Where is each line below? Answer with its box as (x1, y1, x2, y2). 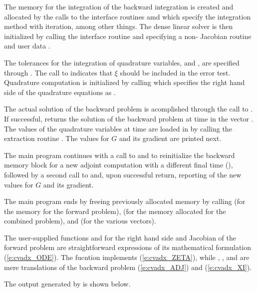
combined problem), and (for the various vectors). (4, 215, 156, 226)
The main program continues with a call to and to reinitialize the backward (4, 149, 235, 160)
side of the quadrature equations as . (4, 86, 116, 97)
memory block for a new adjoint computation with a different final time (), (4, 159, 233, 170)
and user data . (4, 40, 50, 51)
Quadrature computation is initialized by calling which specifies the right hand (4, 77, 245, 87)
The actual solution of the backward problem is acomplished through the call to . (4, 103, 253, 114)
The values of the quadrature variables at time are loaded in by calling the (4, 123, 232, 133)
